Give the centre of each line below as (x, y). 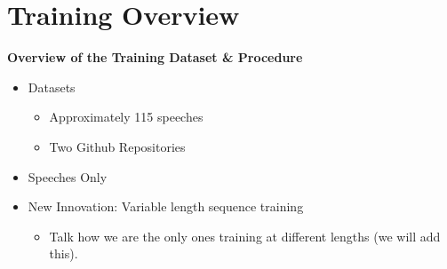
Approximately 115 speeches (126, 117)
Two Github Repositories (117, 146)
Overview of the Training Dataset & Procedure (155, 57)
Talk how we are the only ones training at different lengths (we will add (245, 236)
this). (64, 253)
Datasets (52, 87)
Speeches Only (68, 176)
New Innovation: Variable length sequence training (166, 206)
